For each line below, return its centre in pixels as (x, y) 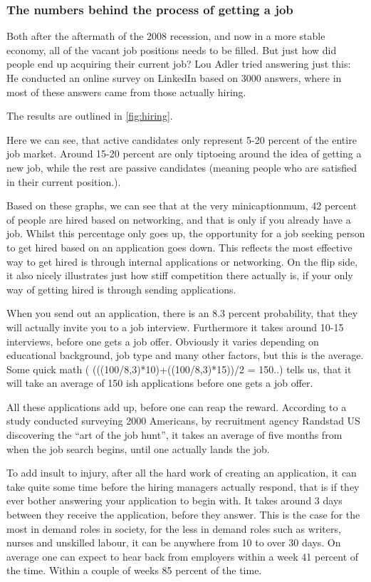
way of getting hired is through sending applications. (121, 289)
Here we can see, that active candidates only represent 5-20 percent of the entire (182, 139)
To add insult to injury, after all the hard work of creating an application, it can (182, 473)
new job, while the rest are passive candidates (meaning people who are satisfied (182, 167)
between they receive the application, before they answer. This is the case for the (183, 515)
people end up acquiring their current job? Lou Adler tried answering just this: (179, 64)
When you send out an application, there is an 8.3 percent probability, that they (182, 313)
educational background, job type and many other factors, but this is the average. (185, 355)
